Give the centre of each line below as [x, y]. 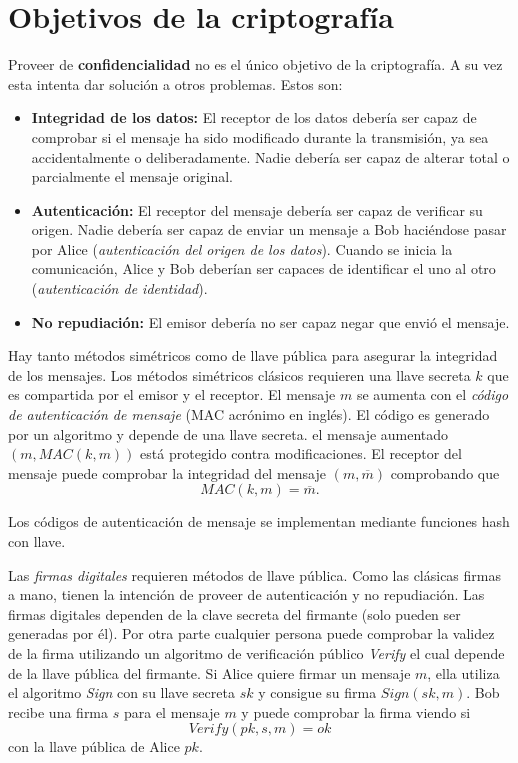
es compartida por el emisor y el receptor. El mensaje [172, 394]
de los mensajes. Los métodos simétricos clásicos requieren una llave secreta [239, 374]
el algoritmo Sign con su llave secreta [121, 692]
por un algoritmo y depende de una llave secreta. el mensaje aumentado [228, 433]
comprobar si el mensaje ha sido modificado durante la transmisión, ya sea [260, 136]
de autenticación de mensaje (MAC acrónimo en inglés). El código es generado [249, 414]
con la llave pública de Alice [94, 746]
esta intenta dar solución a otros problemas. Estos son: [175, 83]
